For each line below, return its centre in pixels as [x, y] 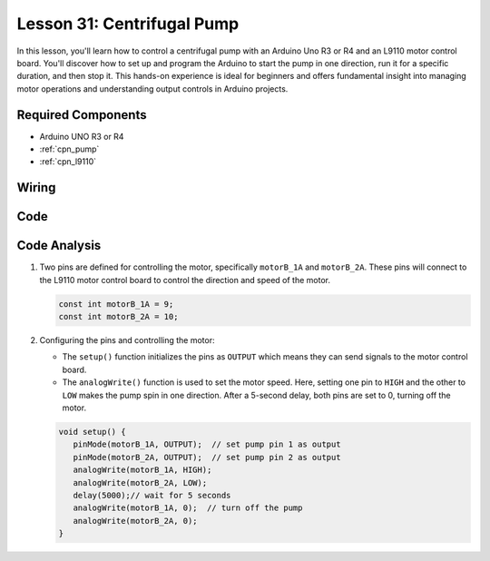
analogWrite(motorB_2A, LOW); [140, 482]
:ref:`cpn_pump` [69, 149]
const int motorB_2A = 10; [118, 317]
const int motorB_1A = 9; [116, 304]
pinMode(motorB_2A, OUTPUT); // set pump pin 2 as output [207, 457]
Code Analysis [59, 246]
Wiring [36, 187]
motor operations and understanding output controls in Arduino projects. [152, 89]
